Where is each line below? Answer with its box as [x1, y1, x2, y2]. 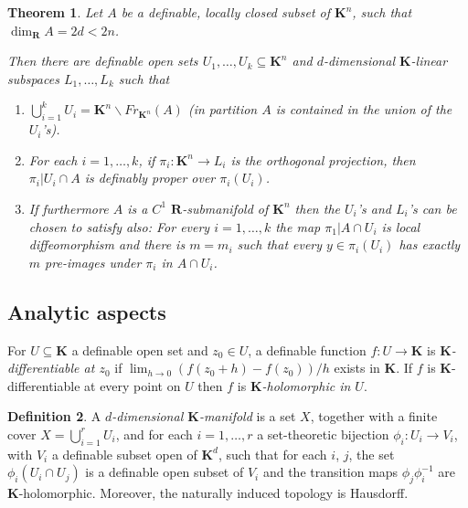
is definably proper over [84, 168, 216, 187]
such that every [237, 235, 323, 254]
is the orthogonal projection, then [230, 150, 416, 169]
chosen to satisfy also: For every [28, 217, 210, 236]
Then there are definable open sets [7, 51, 198, 70]
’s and [356, 198, 391, 217]
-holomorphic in [261, 376, 351, 395]
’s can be [408, 198, 457, 217]
